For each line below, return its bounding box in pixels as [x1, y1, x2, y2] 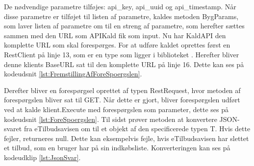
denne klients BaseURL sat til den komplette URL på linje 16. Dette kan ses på [4, 59, 244, 69]
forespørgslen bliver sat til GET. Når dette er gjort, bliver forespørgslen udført [4, 95, 240, 105]
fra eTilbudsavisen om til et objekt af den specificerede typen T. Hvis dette [24, 123, 251, 134]
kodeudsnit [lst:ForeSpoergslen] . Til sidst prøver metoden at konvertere [4, 114, 217, 124]
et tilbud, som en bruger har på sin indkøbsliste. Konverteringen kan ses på [4, 142, 230, 153]
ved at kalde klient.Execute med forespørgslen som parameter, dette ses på [4, 104, 229, 114]
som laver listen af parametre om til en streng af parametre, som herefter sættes [4, 21, 245, 31]
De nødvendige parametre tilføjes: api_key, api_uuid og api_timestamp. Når [4, 1, 236, 11]
